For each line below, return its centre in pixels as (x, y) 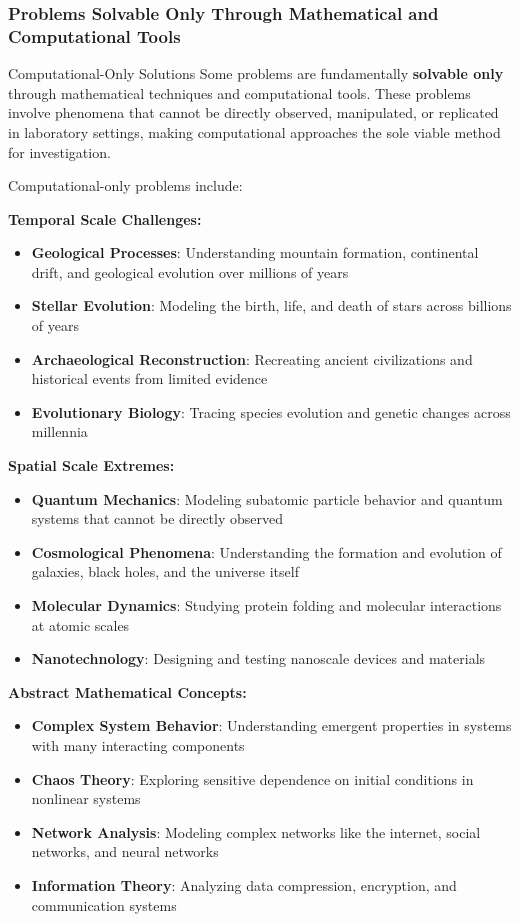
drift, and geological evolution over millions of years (190, 271)
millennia (59, 431)
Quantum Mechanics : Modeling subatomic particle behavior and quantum (267, 498)
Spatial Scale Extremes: (91, 465)
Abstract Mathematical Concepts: (127, 691)
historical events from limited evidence (149, 378)
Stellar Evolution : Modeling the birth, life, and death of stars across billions (271, 305)
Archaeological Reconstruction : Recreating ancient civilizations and (252, 358)
